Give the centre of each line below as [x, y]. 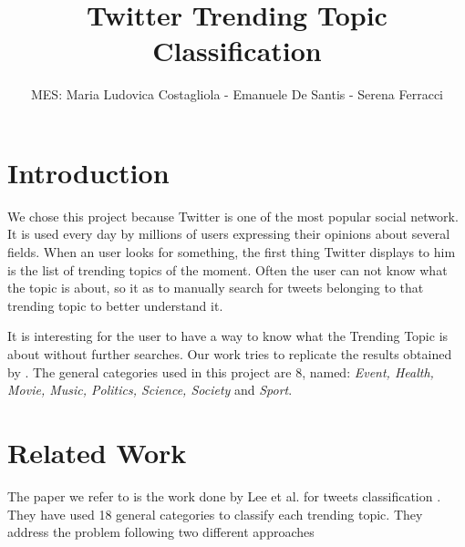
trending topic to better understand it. [115, 305]
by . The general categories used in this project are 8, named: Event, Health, [221, 372]
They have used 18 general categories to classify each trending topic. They [215, 514]
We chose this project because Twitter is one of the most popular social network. [233, 216]
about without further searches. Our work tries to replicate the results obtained [230, 354]
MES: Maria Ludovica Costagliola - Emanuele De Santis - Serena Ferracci [237, 94]
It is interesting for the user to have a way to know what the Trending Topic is [228, 336]
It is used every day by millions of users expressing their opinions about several [229, 234]
